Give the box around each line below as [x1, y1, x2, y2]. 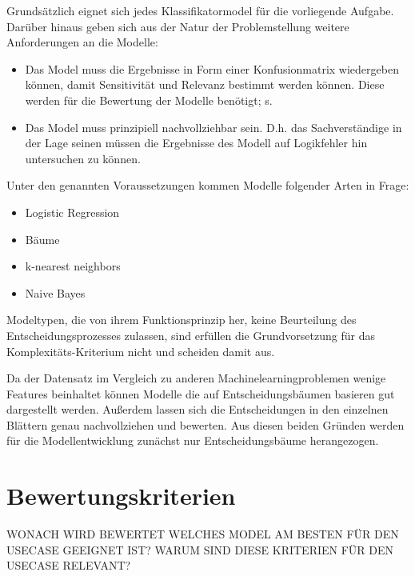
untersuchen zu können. [25, 150, 141, 166]
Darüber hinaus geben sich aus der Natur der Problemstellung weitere [6, 18, 349, 34]
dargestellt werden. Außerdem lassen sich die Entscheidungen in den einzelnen [6, 401, 389, 418]
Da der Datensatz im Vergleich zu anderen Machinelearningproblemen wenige [6, 370, 386, 386]
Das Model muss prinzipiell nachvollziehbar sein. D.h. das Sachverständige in [25, 118, 402, 135]
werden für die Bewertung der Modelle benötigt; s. [25, 91, 273, 108]
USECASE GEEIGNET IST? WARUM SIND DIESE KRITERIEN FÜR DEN [6, 541, 394, 558]
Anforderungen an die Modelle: [6, 34, 158, 50]
